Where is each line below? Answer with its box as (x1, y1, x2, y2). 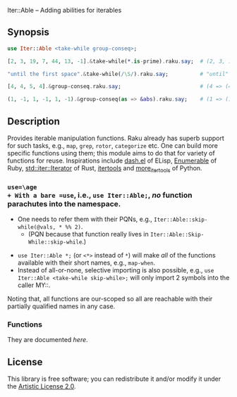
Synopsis (7, 26, 49, 38)
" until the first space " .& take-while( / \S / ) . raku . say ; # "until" (7, 70, 229, 77)
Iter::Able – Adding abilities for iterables (7, 6, 122, 14)
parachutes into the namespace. (7, 198, 121, 208)
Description (7, 115, 60, 127)
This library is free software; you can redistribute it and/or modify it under (7, 374, 221, 383)
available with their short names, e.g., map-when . (17, 258, 156, 267)
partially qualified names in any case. (7, 302, 116, 310)
